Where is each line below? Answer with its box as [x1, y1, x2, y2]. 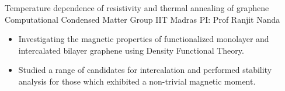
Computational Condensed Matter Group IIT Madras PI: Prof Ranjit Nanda [5, 13, 280, 25]
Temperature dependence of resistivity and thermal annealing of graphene [5, 2, 269, 13]
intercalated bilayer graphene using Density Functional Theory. [18, 44, 244, 56]
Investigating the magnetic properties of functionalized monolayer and [18, 33, 269, 45]
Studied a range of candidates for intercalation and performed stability [18, 64, 272, 76]
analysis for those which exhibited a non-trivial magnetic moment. [18, 75, 256, 87]
